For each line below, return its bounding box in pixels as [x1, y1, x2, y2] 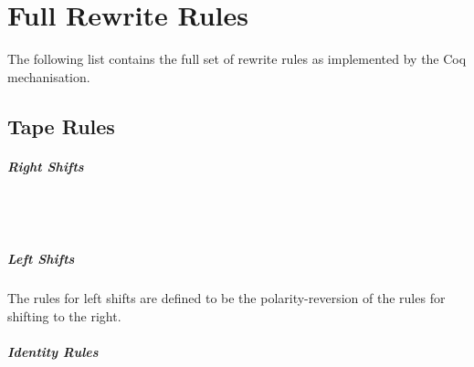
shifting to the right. [7, 307, 121, 325]
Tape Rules [7, 111, 115, 140]
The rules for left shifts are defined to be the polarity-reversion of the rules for [7, 288, 446, 308]
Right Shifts [7, 156, 84, 175]
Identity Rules [7, 342, 99, 362]
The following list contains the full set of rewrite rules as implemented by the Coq [7, 49, 467, 68]
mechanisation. [7, 67, 90, 86]
